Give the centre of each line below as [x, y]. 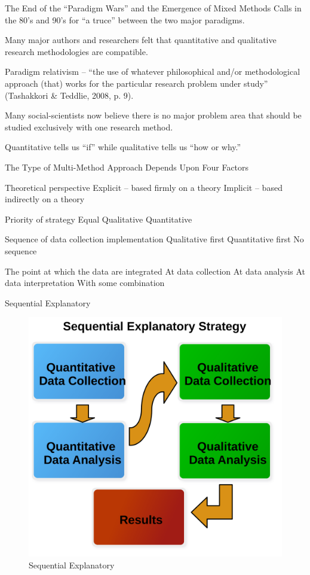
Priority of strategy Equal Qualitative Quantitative [99, 219]
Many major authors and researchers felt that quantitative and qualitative [141, 40]
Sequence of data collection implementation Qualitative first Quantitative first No [154, 239]
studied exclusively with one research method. [89, 127]
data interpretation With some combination [85, 283]
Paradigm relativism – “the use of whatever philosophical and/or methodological [153, 72]
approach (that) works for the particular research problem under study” [136, 83]
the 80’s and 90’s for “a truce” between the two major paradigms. [125, 19]
